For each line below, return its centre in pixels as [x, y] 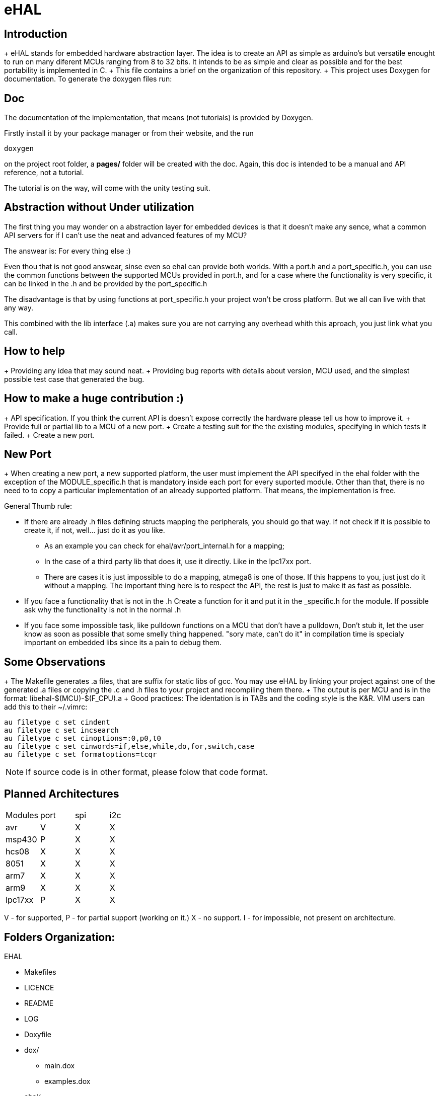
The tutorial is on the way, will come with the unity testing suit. [107, 188]
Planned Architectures [62, 794]
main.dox [60, 1065]
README [39, 1003]
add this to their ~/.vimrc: [46, 707]
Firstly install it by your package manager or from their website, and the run [129, 133]
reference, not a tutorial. [44, 173]
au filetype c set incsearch [61, 730]
